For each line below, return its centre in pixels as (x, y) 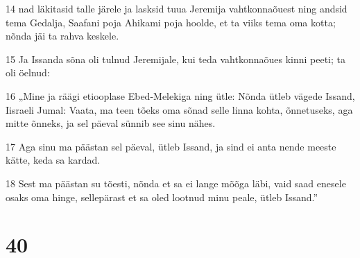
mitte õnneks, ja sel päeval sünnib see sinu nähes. (111, 123)
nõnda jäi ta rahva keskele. (62, 36)
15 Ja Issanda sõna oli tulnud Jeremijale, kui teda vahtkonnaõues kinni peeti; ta (175, 59)
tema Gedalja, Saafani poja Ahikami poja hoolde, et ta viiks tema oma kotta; (171, 22)
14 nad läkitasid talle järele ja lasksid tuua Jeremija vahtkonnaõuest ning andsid (177, 8)
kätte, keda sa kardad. (53, 160)
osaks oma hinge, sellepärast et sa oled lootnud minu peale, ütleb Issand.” (162, 197)
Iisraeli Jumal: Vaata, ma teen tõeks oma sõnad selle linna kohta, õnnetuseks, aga (179, 109)
